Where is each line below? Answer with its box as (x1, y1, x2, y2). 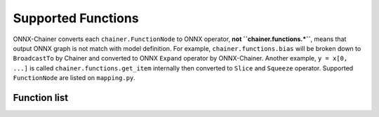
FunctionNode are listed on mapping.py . (13, 74, 136, 82)
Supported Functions (13, 10, 140, 26)
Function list (13, 91, 69, 104)
